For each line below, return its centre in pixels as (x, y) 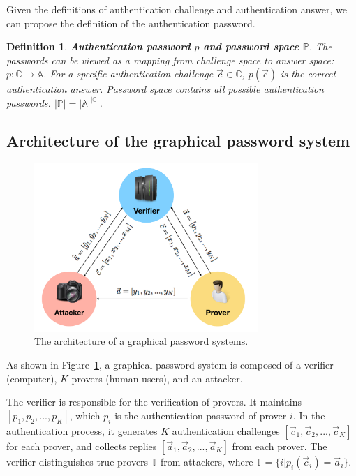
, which (85, 415)
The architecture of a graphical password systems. (141, 341)
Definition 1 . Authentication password (98, 46)
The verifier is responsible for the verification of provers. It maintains (154, 402)
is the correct (309, 74)
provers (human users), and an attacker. (157, 378)
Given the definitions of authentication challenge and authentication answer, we (177, 9)
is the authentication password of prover (201, 415)
